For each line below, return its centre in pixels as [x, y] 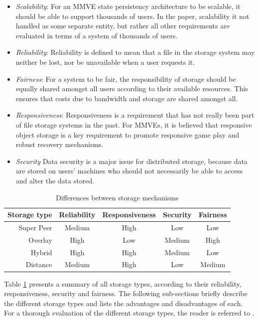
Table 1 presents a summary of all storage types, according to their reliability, [123, 283]
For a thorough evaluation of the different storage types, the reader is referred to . [129, 313]
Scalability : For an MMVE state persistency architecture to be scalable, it [128, 6]
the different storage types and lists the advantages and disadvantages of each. [124, 303]
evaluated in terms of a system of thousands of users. [97, 35]
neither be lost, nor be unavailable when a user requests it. [105, 62]
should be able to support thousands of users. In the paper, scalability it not [132, 16]
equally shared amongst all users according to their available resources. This [132, 88]
